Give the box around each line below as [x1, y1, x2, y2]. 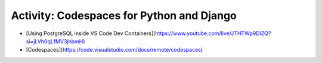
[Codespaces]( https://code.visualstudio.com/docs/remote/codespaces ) [26, 46, 203, 53]
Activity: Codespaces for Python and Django [11, 9, 237, 22]
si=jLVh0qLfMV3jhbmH [26, 37, 83, 45]
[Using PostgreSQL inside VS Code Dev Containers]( [26, 30, 156, 37]
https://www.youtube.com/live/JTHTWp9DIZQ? [155, 30, 271, 37]
